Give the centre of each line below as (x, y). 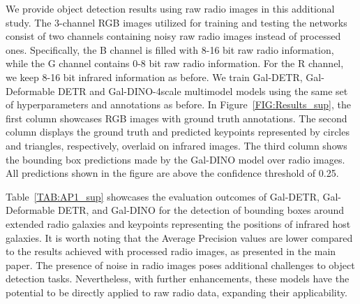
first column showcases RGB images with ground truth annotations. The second (177, 118)
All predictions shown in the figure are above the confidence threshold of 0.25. (172, 173)
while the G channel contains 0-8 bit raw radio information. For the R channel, (175, 63)
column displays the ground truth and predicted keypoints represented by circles (178, 132)
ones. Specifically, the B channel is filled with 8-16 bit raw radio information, (170, 49)
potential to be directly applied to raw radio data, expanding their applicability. (177, 292)
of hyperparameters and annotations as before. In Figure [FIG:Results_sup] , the (178, 104)
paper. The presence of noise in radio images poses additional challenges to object (180, 265)
